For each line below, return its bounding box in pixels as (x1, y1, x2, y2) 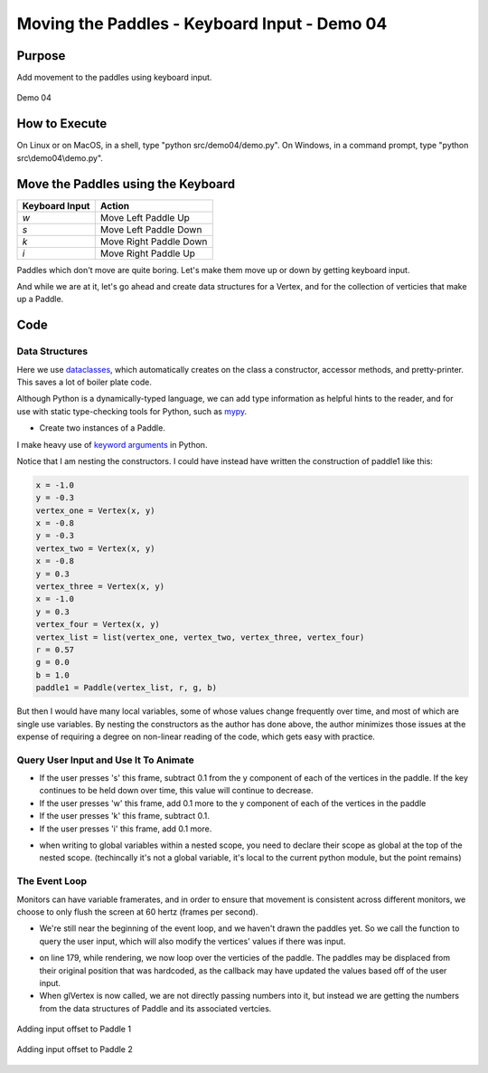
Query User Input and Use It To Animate (16, 754, 194, 766)
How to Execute (16, 116, 108, 131)
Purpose (16, 48, 66, 63)
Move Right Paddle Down (99, 235, 208, 248)
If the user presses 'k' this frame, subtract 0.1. (39, 811, 210, 821)
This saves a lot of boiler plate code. (16, 376, 153, 387)
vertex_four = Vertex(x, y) (35, 620, 160, 630)
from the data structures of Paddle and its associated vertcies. (39, 1002, 272, 1013)
